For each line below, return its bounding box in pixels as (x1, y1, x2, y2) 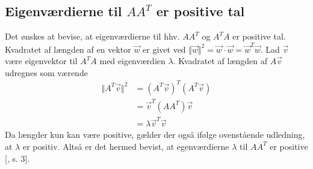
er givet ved (143, 43, 186, 55)
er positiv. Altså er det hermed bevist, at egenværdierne (22, 140, 229, 152)
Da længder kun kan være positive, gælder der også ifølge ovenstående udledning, (5, 128, 305, 141)
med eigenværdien (99, 55, 166, 67)
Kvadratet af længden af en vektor (5, 43, 131, 55)
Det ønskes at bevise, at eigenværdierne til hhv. (5, 30, 180, 43)
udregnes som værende (5, 66, 88, 79)
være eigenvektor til (5, 55, 78, 67)
